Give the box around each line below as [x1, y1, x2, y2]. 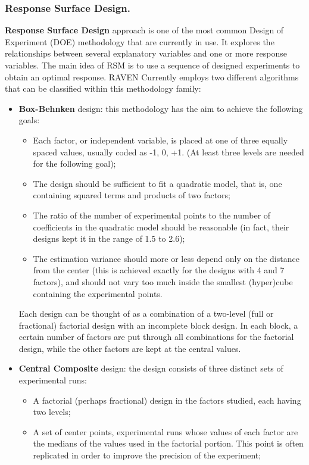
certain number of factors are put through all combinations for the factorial [18, 330, 294, 343]
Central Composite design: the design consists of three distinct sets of [18, 362, 283, 375]
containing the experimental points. [33, 287, 163, 299]
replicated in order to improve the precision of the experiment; [33, 449, 261, 461]
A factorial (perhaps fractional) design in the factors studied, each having [33, 394, 301, 406]
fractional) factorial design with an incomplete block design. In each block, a [18, 319, 298, 331]
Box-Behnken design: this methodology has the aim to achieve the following [18, 102, 303, 114]
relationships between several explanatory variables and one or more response [5, 47, 287, 60]
